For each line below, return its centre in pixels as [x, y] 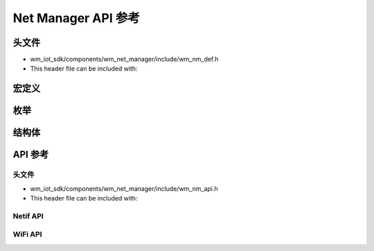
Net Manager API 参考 [76, 18]
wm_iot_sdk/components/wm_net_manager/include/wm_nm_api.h [124, 188]
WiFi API [27, 234]
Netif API [28, 216]
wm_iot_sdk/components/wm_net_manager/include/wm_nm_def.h [124, 59]
